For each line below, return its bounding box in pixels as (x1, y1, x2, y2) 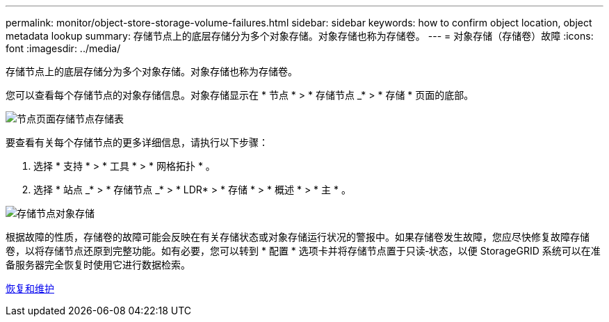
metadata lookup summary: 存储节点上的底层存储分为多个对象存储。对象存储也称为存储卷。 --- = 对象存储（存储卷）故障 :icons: (6, 30, 594, 42)
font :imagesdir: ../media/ (6, 42, 121, 54)
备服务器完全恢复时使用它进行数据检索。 (6, 259, 190, 271)
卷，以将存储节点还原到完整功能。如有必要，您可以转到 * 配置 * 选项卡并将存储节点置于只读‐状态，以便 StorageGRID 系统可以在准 (6, 245, 601, 257)
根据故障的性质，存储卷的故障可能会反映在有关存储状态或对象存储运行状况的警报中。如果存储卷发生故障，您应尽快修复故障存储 (6, 231, 590, 243)
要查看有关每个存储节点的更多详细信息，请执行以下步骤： (6, 136, 268, 148)
